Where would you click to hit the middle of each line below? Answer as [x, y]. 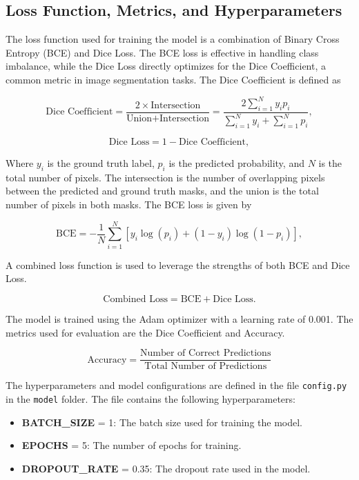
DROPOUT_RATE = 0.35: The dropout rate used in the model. [166, 468]
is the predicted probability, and [236, 163]
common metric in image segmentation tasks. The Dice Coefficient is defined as [173, 79]
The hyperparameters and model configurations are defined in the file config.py [176, 385]
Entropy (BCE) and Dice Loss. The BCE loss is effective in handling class [162, 52]
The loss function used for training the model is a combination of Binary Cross [173, 39]
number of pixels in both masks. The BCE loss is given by [129, 204]
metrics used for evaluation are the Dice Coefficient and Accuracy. [145, 332]
